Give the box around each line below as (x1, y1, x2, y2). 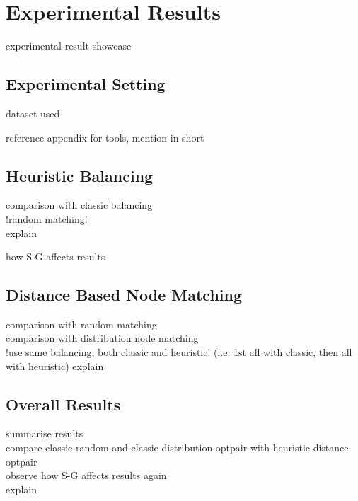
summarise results (6, 426, 83, 441)
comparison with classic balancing (6, 197, 153, 212)
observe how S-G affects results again (6, 468, 167, 483)
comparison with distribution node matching (6, 330, 199, 345)
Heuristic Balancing (6, 164, 154, 186)
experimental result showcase (6, 38, 132, 53)
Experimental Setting (6, 73, 166, 95)
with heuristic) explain (6, 358, 104, 373)
